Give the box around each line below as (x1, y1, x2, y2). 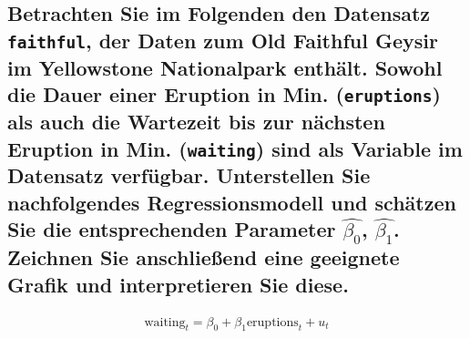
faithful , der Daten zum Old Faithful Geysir (7, 26, 438, 54)
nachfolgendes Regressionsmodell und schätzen (7, 188, 456, 216)
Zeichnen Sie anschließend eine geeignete (7, 243, 400, 271)
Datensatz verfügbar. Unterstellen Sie (7, 161, 371, 189)
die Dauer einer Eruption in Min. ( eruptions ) (7, 80, 441, 108)
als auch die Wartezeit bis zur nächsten (7, 108, 385, 136)
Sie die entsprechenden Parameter (7, 215, 336, 243)
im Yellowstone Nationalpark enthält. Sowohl (7, 53, 443, 81)
